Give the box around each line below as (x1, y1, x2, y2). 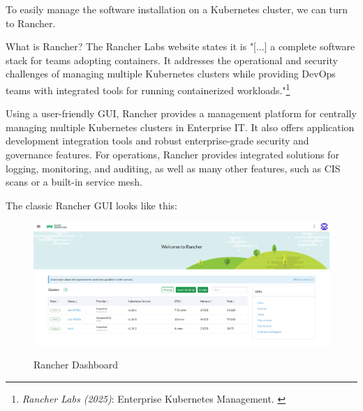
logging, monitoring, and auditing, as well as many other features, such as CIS (6, 160, 341, 175)
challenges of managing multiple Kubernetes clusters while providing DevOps (6, 66, 336, 81)
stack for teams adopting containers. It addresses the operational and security (6, 52, 338, 67)
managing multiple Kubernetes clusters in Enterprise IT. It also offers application (6, 119, 355, 134)
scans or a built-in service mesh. (6, 174, 142, 189)
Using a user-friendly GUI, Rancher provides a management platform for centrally (6, 106, 357, 121)
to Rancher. (6, 15, 56, 30)
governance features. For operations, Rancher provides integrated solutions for (6, 147, 339, 161)
